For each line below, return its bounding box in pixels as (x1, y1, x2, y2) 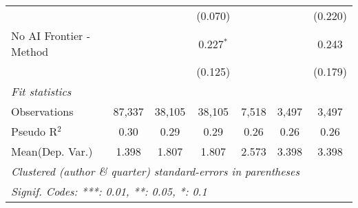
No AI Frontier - (11, 28, 90, 43)
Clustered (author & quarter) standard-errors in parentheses (11, 163, 299, 179)
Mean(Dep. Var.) (11, 143, 93, 159)
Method (11, 43, 49, 59)
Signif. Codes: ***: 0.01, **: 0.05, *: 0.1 (11, 183, 207, 199)
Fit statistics (11, 83, 72, 99)
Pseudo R (11, 123, 58, 139)
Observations (11, 103, 74, 119)
